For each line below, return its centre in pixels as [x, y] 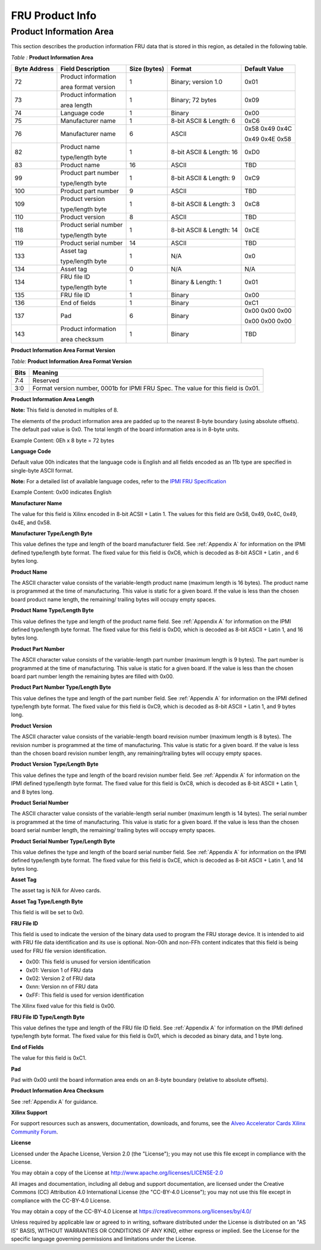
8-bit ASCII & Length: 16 [204, 152]
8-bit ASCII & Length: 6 [203, 121]
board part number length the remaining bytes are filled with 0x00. [92, 676]
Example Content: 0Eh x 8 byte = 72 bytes [63, 440]
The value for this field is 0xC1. [49, 1058]
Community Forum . [34, 1132]
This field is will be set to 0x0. [48, 912]
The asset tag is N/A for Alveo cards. [56, 890]
